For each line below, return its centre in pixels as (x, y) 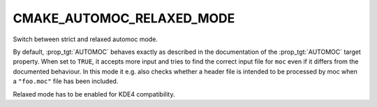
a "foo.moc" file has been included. (66, 81)
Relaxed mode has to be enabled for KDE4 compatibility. (94, 94)
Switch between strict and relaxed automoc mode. (86, 39)
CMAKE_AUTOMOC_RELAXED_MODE (124, 18)
